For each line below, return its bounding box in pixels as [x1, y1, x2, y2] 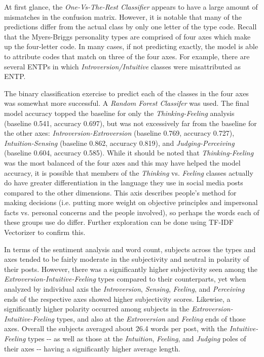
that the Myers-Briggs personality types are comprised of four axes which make [4, 31, 251, 42]
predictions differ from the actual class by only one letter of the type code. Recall [4, 21, 257, 32]
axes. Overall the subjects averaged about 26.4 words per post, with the [4, 323, 227, 334]
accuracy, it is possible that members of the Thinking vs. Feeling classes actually [4, 167, 253, 178]
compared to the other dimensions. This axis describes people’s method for [4, 187, 237, 197]
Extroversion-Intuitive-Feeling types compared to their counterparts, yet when [4, 273, 246, 284]
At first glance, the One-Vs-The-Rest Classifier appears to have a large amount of [4, 2, 258, 12]
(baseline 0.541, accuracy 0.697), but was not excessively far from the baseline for [4, 117, 257, 128]
